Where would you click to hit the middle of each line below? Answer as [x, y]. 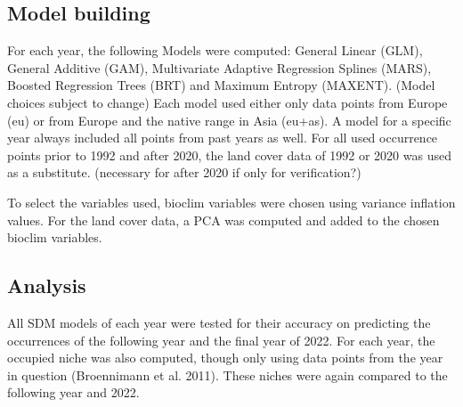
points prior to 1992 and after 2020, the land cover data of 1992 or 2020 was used [229, 155]
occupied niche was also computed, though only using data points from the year [225, 358]
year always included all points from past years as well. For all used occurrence [223, 138]
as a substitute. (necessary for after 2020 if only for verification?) [184, 172]
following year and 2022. [73, 392]
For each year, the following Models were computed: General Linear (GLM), [215, 50]
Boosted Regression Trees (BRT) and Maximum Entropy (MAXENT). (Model [221, 85]
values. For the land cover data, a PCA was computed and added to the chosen [223, 220]
